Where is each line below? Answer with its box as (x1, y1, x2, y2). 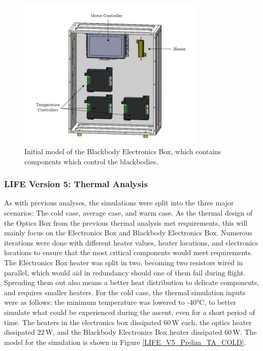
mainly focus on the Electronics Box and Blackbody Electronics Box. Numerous (4, 227, 253, 238)
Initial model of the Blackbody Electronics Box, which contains (24, 146, 221, 157)
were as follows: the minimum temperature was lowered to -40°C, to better (4, 297, 237, 307)
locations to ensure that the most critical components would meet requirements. (4, 247, 253, 258)
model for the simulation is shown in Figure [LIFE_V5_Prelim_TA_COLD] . (4, 336, 246, 347)
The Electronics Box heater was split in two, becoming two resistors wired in (4, 257, 243, 267)
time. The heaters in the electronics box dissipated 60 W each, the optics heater (4, 317, 252, 327)
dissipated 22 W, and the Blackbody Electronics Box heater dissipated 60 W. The (4, 327, 257, 337)
